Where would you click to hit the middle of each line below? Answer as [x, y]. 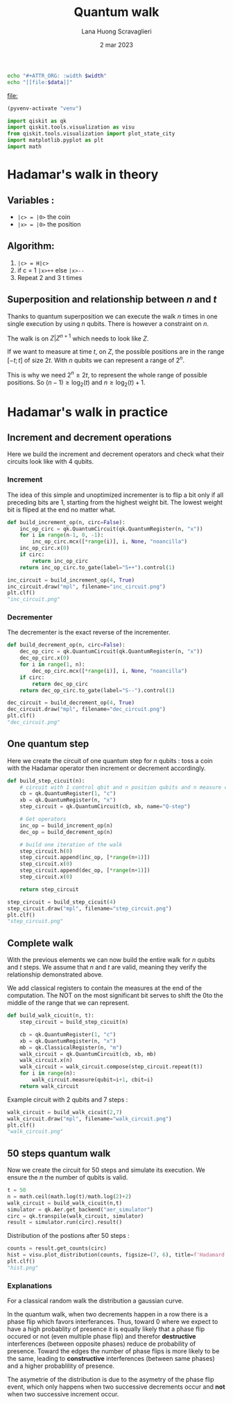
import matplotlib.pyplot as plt [55, 140]
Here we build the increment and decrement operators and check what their [116, 454]
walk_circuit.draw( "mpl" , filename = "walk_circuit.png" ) [89, 1119]
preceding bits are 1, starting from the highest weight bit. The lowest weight [115, 502]
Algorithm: [31, 246]
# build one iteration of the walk [71, 844]
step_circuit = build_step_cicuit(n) [74, 1022]
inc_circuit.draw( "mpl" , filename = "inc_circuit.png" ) [87, 587]
